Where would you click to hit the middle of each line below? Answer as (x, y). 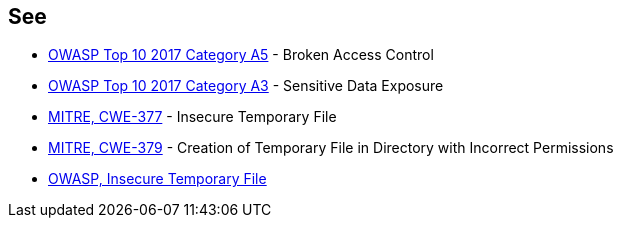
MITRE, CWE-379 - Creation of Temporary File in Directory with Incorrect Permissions (331, 148)
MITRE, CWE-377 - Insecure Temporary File (192, 117)
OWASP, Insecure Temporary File (157, 179)
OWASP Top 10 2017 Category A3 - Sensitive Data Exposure (246, 86)
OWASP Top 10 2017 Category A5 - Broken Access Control (241, 55)
